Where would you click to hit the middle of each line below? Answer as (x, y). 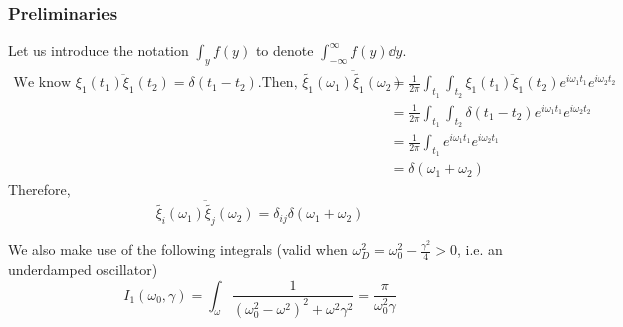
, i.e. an (480, 249)
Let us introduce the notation (98, 50)
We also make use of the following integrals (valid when (178, 249)
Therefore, (39, 189)
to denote (284, 50)
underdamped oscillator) (83, 269)
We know (42, 83)
